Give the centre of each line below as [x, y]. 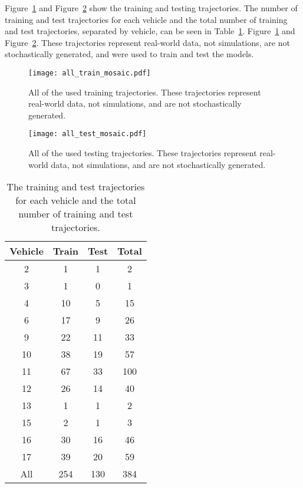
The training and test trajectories [76, 187]
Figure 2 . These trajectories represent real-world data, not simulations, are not [147, 42]
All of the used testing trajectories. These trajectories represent [143, 153]
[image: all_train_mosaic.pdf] [90, 73]
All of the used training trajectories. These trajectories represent [145, 92]
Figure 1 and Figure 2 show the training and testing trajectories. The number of [151, 8]
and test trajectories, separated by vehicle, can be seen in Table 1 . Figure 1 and [150, 31]
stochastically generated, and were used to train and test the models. [129, 54]
